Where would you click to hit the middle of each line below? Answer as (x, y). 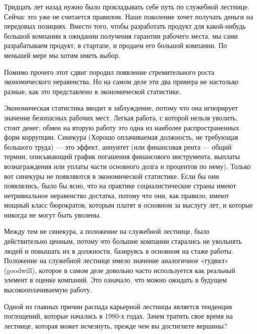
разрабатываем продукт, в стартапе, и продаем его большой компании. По (116, 45)
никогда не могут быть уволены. (53, 214)
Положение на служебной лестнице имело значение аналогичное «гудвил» (116, 260)
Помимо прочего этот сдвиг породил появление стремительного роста (109, 72)
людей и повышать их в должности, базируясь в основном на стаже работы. (119, 250)
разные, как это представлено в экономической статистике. (92, 91)
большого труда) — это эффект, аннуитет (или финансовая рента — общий (118, 146)
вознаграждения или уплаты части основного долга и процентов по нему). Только (127, 166)
